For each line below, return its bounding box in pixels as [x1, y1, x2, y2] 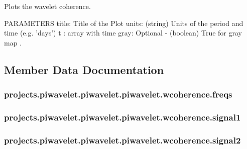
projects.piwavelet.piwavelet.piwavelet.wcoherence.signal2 [4, 133, 241, 146]
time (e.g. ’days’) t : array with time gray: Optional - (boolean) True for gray [4, 27, 242, 38]
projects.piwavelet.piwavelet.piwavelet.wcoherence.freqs [4, 88, 232, 100]
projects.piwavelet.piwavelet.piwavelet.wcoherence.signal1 [4, 110, 241, 123]
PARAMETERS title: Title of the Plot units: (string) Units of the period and [4, 17, 243, 28]
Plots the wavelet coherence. [4, 1, 91, 11]
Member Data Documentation [4, 61, 164, 77]
